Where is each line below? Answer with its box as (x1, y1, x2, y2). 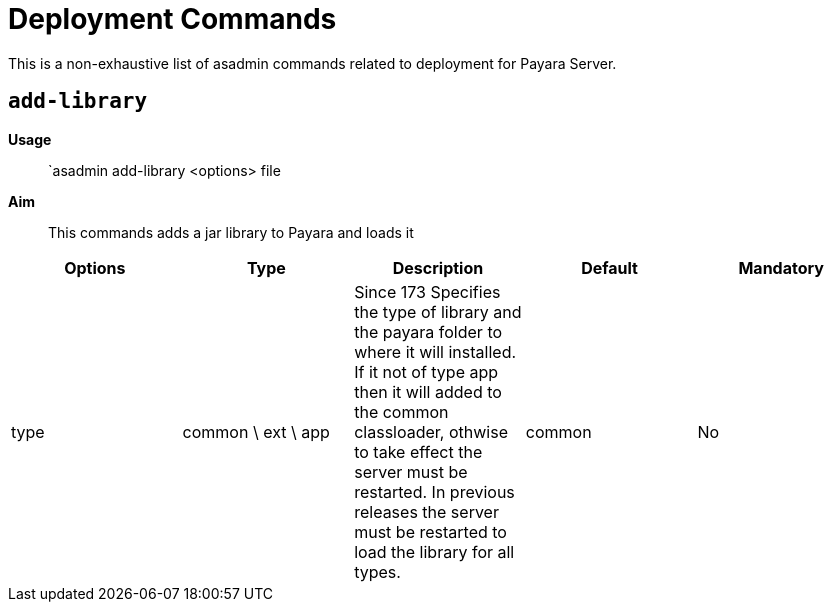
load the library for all (354, 541, 515, 562)
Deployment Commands (8, 2, 337, 36)
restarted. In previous (354, 481, 515, 502)
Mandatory (738, 257, 824, 278)
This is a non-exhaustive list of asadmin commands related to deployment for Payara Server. (8, 54, 617, 72)
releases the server (354, 501, 499, 522)
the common (354, 401, 449, 422)
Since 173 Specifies (354, 281, 501, 302)
